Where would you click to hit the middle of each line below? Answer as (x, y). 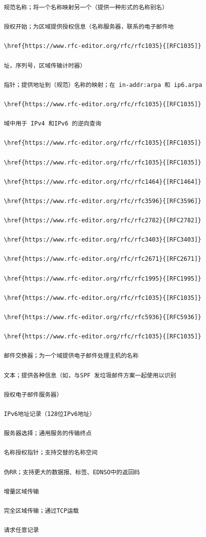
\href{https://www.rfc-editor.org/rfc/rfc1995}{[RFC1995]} (103, 278)
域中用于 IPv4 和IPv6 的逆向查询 (52, 124)
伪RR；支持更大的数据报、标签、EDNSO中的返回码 (72, 472)
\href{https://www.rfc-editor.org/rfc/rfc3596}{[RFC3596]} (103, 201)
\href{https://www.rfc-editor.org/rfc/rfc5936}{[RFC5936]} (103, 317)
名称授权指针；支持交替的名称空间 (51, 453)
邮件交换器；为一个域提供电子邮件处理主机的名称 (71, 356)
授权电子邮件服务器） (33, 394)
